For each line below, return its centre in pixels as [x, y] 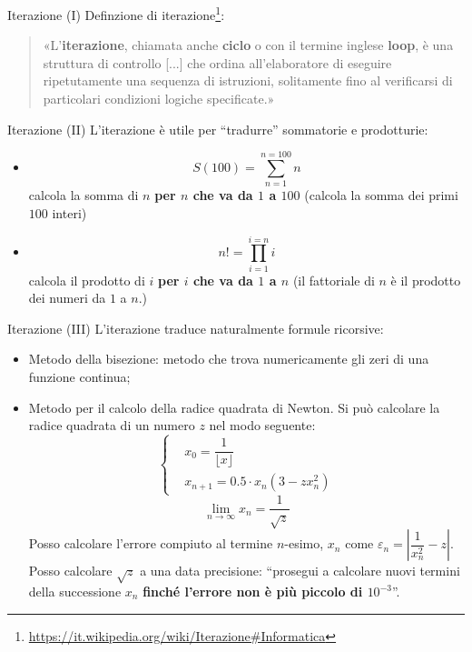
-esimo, [304, 543]
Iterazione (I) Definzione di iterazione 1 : [116, 13]
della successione [75, 592]
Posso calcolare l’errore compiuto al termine [151, 543]
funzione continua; [79, 377]
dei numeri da [67, 298]
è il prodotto [426, 280]
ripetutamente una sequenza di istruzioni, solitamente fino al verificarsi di [248, 80]
